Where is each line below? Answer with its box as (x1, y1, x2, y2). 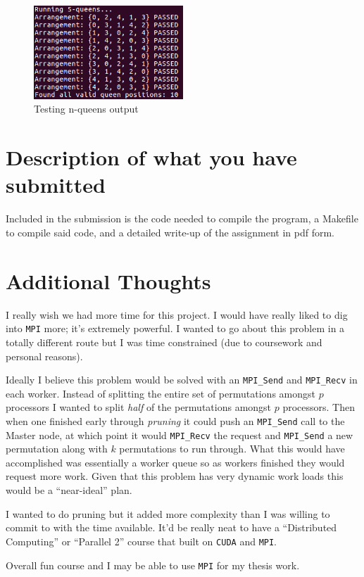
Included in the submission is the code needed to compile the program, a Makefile (6, 211, 358, 226)
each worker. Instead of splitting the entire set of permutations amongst (6, 386, 315, 400)
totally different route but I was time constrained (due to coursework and (6, 334, 322, 349)
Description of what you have (6, 143, 297, 172)
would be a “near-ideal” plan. (6, 483, 132, 497)
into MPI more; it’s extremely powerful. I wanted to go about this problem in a (6, 321, 345, 336)
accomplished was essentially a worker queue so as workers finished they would (6, 455, 345, 469)
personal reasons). (6, 348, 83, 363)
